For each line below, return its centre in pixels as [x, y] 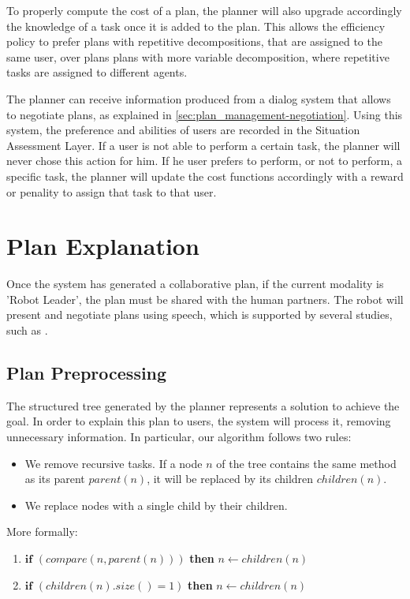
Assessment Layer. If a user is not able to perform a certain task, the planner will [203, 145]
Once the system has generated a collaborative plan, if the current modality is [195, 284]
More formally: [42, 532]
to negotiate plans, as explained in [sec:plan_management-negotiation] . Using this [205, 114]
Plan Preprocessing [87, 373]
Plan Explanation [103, 246]
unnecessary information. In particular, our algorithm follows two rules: [179, 437]
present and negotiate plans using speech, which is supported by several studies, [199, 314]
